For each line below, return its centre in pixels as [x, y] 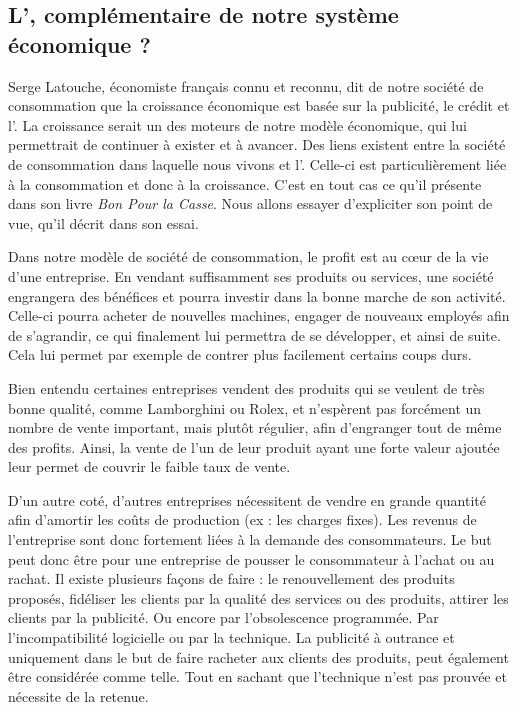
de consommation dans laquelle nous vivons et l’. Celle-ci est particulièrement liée [257, 163]
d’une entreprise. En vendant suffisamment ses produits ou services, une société [251, 275]
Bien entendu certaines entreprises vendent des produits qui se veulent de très [246, 387]
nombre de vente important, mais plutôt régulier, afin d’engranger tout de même [255, 427]
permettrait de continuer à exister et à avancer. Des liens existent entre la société [257, 144]
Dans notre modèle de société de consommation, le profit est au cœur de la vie [248, 256]
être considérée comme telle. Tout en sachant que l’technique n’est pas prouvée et [257, 676]
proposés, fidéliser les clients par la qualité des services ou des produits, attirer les [258, 597]
